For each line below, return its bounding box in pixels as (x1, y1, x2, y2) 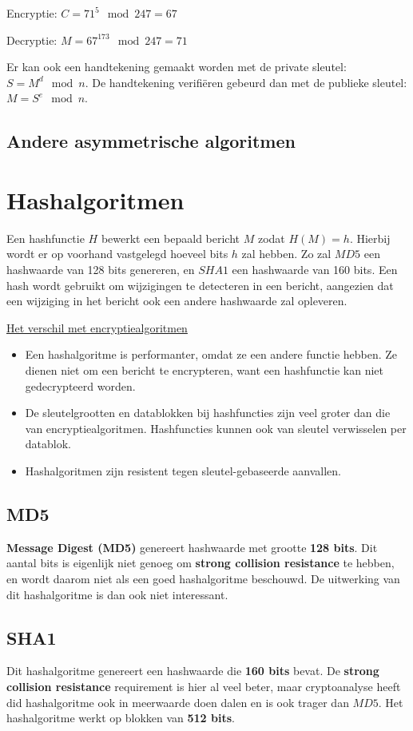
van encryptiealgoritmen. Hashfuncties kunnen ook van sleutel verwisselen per (25, 419, 407, 436)
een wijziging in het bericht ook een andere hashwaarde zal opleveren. (6, 292, 347, 309)
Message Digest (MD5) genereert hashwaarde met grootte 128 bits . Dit (6, 538, 378, 555)
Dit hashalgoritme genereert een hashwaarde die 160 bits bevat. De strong (6, 662, 379, 679)
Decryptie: (6, 31, 58, 48)
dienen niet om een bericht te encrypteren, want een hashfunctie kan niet (25, 362, 383, 379)
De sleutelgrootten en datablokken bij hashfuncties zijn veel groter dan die (25, 404, 391, 421)
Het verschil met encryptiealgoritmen (6, 319, 188, 336)
